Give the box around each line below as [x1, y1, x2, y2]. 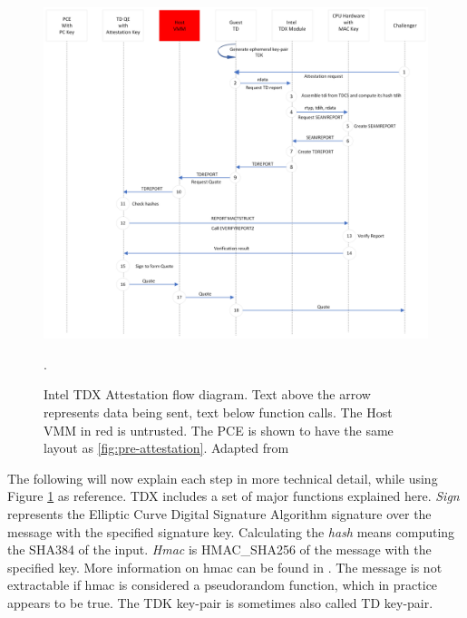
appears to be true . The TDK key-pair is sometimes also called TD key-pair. [7, 593, 433, 612]
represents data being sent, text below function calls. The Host [44, 402, 393, 421]
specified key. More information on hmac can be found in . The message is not [7, 557, 443, 576]
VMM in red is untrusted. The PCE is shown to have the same [44, 420, 394, 439]
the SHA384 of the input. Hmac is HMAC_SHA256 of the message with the [7, 540, 432, 559]
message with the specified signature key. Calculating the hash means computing [7, 522, 455, 541]
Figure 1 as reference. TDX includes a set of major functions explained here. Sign [7, 486, 460, 505]
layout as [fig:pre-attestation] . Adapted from [44, 438, 289, 457]
